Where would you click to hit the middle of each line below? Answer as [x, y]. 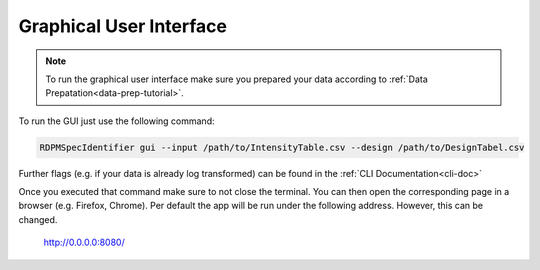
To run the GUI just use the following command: [116, 121]
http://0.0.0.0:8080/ [84, 242]
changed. [38, 219]
